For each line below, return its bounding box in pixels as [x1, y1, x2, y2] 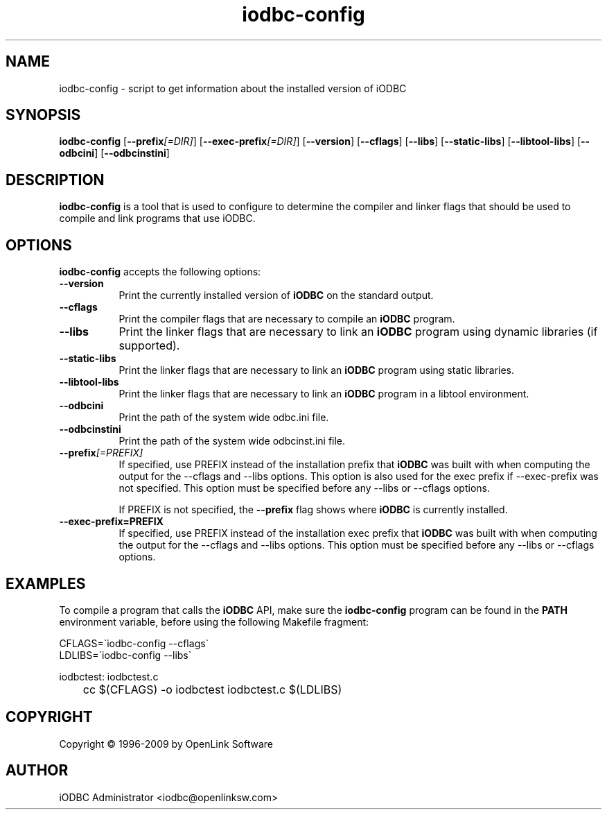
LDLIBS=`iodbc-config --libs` [59, 649, 192, 661]
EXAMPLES [6, 574, 86, 592]
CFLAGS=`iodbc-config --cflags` [59, 637, 209, 649]
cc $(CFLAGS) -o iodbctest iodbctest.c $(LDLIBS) [82, 682, 342, 696]
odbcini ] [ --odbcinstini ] [59, 147, 170, 160]
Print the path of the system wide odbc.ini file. [118, 411, 329, 424]
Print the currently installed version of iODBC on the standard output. [118, 289, 434, 302]
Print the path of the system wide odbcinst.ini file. [118, 435, 346, 447]
